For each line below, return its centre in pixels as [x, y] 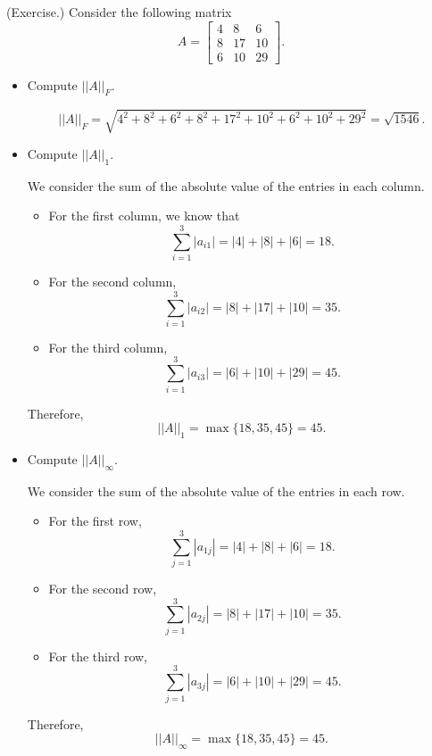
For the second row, [103, 589]
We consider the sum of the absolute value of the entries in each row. [216, 490]
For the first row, [95, 521]
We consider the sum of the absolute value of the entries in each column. [226, 185]
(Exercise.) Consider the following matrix [119, 12]
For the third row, [98, 656]
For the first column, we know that [144, 216]
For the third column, [108, 347]
